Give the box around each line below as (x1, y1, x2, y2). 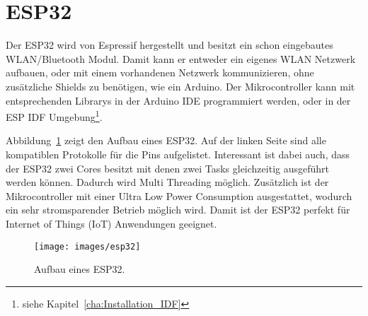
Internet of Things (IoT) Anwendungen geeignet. (6, 216, 217, 230)
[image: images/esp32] (34, 241, 141, 252)
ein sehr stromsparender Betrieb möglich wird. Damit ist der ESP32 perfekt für (6, 202, 350, 217)
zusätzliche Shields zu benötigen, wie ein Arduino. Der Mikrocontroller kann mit (6, 78, 355, 93)
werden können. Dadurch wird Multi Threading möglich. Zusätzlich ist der (6, 175, 329, 189)
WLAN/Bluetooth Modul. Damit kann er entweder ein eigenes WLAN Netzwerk (6, 51, 356, 66)
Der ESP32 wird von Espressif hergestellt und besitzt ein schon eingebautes (6, 37, 333, 52)
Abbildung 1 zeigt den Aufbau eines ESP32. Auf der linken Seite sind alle (6, 133, 326, 148)
